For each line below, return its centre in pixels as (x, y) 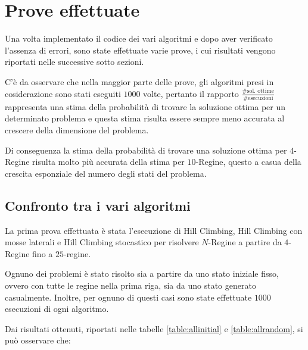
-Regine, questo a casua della (248, 162)
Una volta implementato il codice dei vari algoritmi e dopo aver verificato (139, 38)
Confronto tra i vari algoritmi (98, 205)
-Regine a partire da (245, 242)
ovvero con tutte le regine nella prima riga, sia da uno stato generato (130, 285)
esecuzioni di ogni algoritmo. (57, 309)
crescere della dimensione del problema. (77, 130)
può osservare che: (38, 340)
